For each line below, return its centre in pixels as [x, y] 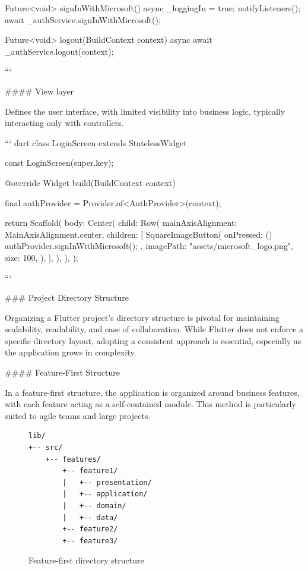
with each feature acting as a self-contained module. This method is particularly [150, 404]
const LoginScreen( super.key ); [59, 163]
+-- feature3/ [90, 541]
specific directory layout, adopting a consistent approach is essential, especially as [153, 340]
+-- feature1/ [90, 471]
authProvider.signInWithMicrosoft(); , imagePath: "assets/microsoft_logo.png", [149, 246]
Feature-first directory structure [86, 560]
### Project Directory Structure [67, 297]
